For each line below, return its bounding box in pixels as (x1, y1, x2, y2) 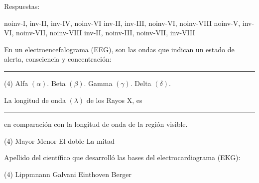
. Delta (130, 78, 151, 88)
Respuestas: (4, 1, 40, 11)
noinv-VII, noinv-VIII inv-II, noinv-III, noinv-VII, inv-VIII (16, 27, 195, 38)
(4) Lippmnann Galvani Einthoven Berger (4, 169, 131, 179)
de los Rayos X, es (86, 94, 142, 105)
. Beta (47, 78, 66, 88)
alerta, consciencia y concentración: (4, 54, 112, 64)
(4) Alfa (4, 78, 28, 88)
